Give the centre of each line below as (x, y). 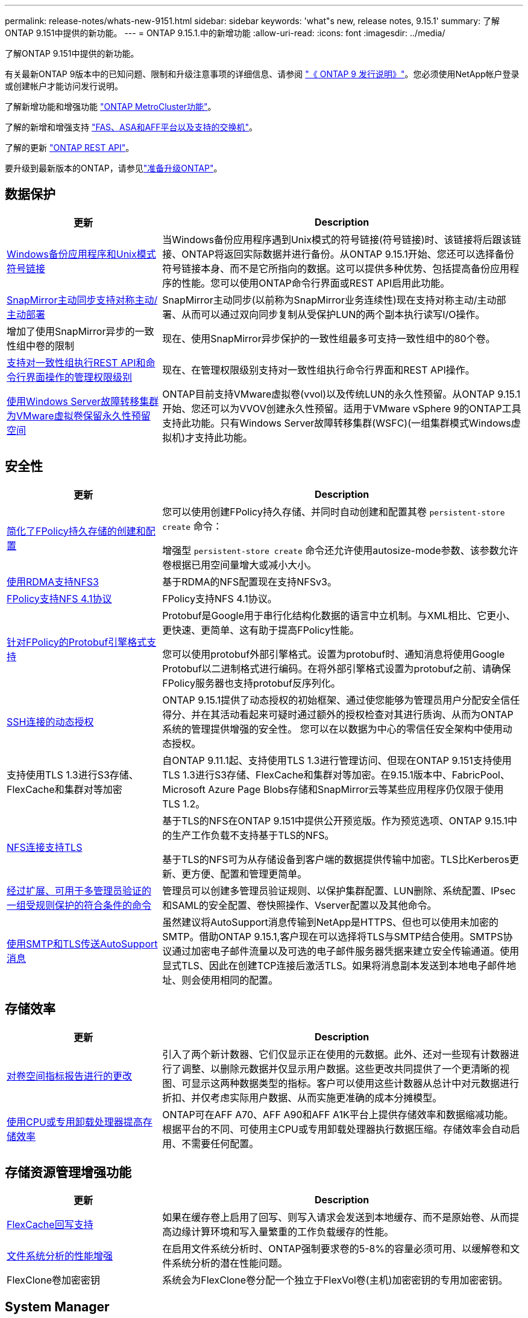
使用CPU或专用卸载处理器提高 (75, 1122)
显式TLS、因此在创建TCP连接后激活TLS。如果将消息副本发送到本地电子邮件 (335, 965)
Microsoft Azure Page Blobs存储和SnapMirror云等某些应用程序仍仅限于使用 (333, 789)
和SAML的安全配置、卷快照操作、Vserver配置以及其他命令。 (300, 905)
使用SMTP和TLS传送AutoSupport (82, 944)
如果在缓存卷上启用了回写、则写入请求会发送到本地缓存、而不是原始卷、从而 (336, 1218)
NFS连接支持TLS (45, 847)
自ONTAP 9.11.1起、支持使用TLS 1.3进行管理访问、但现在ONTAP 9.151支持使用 (337, 760)
